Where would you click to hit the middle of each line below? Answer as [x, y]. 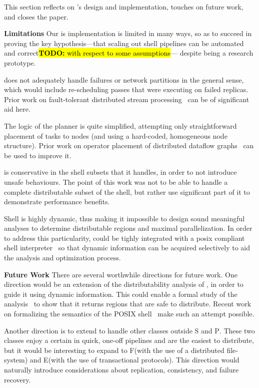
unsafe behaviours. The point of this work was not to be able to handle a [116, 181]
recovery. [17, 379]
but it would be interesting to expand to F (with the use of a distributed [114, 350]
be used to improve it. [38, 155]
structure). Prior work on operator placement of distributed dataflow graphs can [129, 145]
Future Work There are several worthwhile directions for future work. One [121, 274]
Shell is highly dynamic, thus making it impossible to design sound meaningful [124, 218]
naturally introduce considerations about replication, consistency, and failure [121, 369]
